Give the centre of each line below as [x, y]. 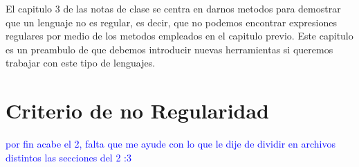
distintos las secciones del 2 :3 [68, 157]
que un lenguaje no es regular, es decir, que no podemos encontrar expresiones [171, 22]
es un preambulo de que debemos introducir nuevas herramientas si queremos [169, 49]
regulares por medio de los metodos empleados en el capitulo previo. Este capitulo [179, 36]
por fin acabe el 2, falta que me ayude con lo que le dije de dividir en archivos [171, 144]
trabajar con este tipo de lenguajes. [81, 63]
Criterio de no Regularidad [137, 111]
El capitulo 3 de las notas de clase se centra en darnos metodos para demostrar [173, 8]
